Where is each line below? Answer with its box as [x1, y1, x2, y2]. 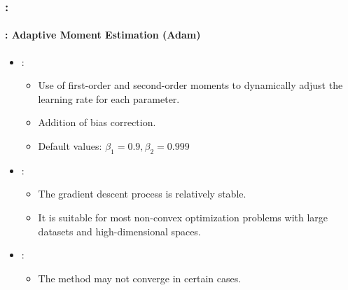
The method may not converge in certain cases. [38, 270, 242, 285]
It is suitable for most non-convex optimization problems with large [38, 210, 328, 224]
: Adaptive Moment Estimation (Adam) [5, 27, 201, 42]
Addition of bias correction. [38, 115, 156, 130]
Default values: [38, 139, 102, 153]
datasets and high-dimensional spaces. [38, 223, 201, 238]
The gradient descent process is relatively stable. [38, 186, 246, 201]
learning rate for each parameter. [38, 91, 180, 106]
